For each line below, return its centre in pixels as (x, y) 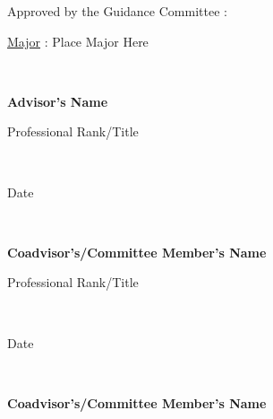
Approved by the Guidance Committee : (117, 11)
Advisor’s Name (58, 101)
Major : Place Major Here (78, 41)
